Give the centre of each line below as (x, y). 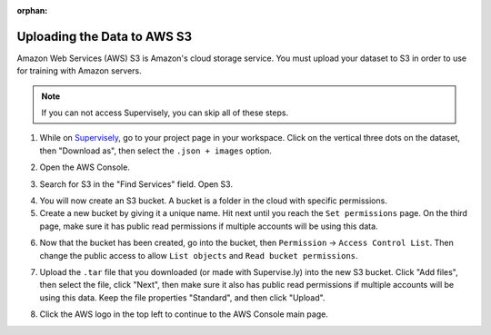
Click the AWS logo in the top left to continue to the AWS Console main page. (184, 314)
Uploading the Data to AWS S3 (105, 36)
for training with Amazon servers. (79, 71)
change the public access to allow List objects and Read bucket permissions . (199, 255)
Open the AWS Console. (85, 167)
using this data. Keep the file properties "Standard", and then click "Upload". (182, 297)
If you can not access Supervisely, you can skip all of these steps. (165, 113)
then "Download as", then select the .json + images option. (156, 151)
